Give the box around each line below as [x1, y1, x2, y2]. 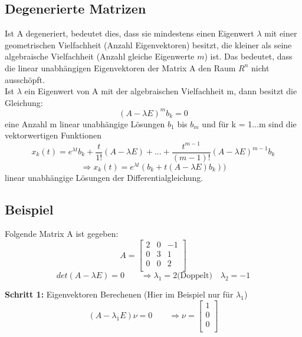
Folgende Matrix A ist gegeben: [5, 227, 119, 240]
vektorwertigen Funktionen [5, 129, 102, 141]
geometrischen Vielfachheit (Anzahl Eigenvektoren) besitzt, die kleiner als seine [5, 38, 292, 51]
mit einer [264, 27, 297, 39]
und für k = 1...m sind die [202, 117, 297, 130]
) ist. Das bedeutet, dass [204, 50, 293, 62]
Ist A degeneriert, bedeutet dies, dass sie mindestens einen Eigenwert [5, 27, 254, 39]
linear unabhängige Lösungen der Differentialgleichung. [5, 171, 203, 183]
